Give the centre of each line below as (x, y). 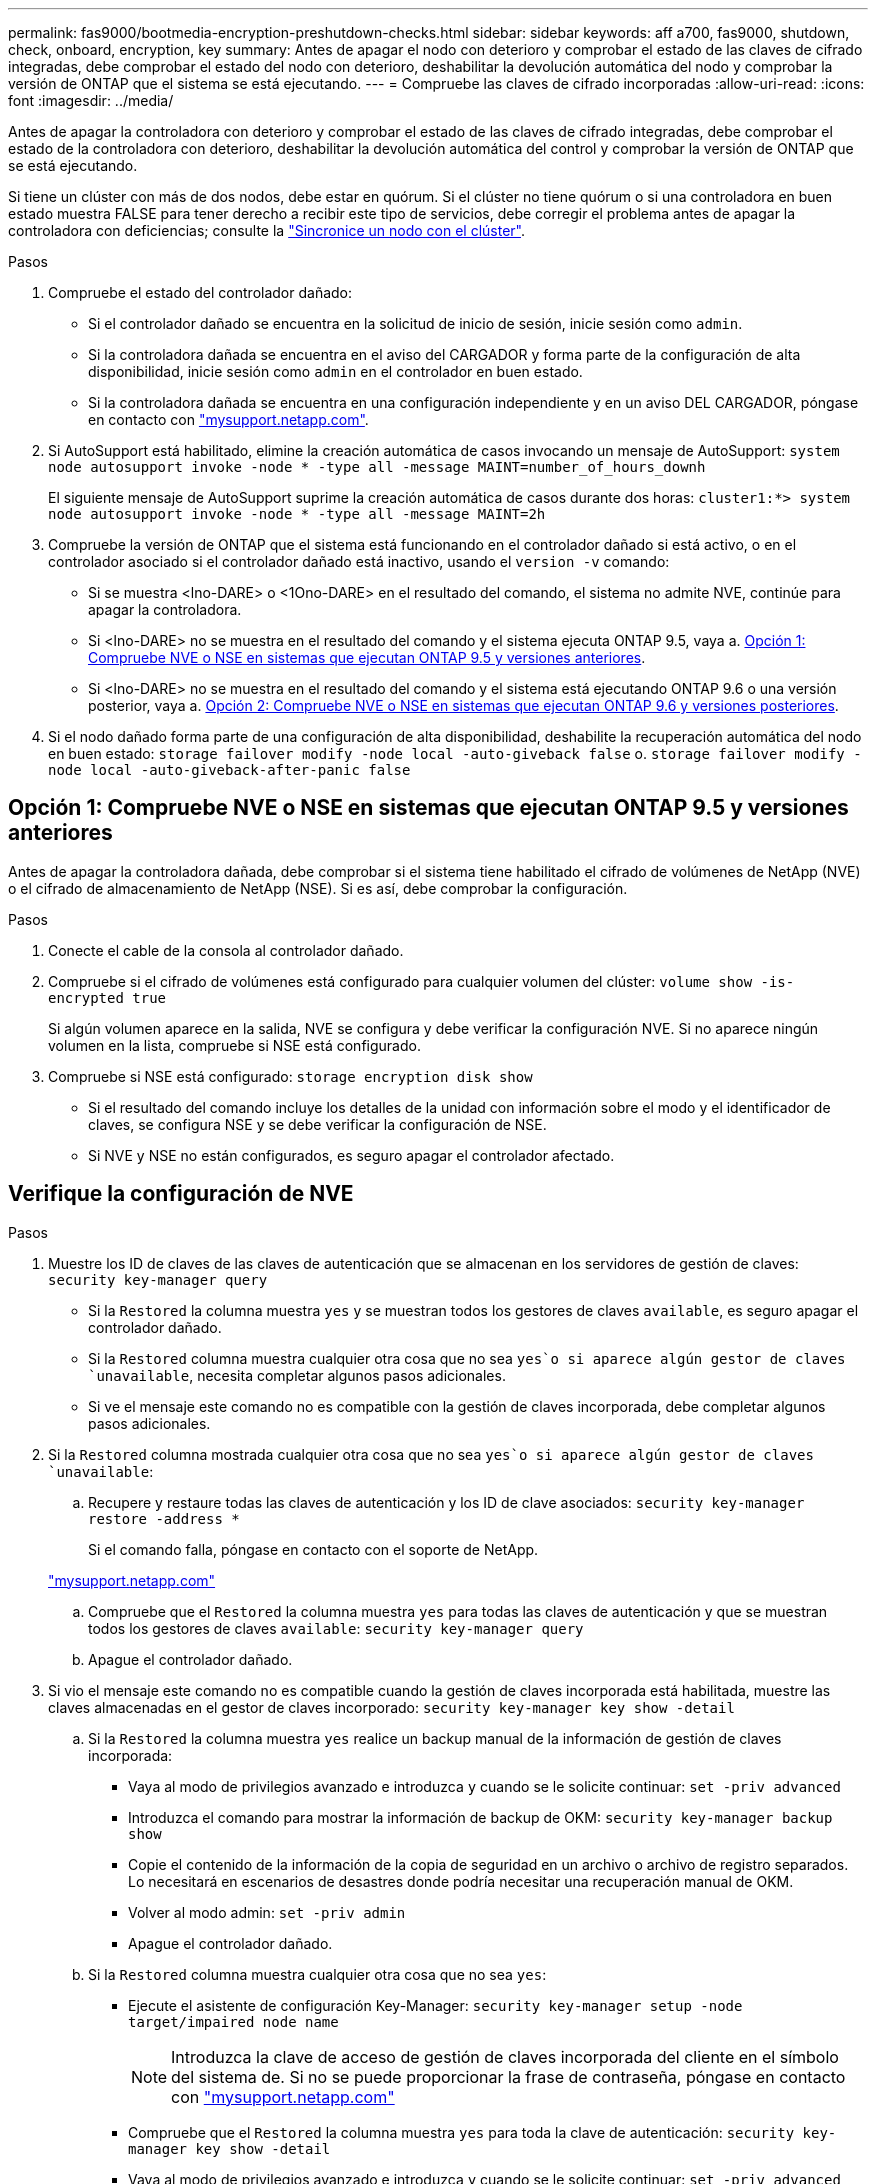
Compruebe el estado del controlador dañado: (200, 292)
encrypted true (107, 997)
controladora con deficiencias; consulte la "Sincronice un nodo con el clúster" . (267, 230)
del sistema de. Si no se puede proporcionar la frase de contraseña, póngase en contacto (508, 2076)
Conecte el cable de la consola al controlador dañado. (226, 950)
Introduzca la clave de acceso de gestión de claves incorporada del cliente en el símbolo (505, 2056)
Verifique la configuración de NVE (181, 1194)
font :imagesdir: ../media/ (91, 100)
